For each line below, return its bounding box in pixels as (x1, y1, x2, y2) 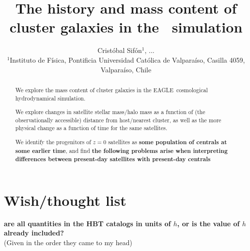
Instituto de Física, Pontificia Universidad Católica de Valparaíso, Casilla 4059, (10, 54, 245, 65)
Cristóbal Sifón (97, 45, 142, 55)
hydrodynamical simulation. (15, 94, 86, 102)
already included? (4, 228, 64, 238)
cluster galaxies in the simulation (9, 17, 243, 37)
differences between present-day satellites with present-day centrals (15, 155, 211, 164)
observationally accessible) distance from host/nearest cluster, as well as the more (15, 116, 221, 124)
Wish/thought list (4, 190, 126, 210)
